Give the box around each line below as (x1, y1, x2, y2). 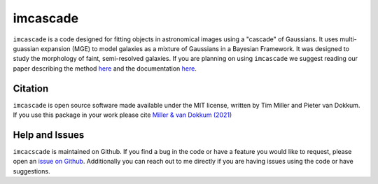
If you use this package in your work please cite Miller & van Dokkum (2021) (13, 111, 232, 119)
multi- (339, 35, 357, 43)
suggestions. (13, 167, 50, 175)
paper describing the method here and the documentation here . (13, 64, 197, 73)
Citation (13, 83, 49, 94)
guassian (13, 44, 40, 52)
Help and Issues (13, 129, 85, 141)
